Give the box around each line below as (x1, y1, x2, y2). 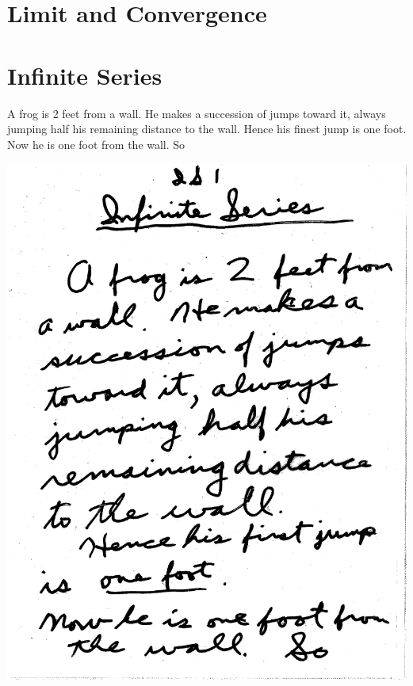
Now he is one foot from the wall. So (7, 135, 185, 152)
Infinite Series (7, 59, 163, 91)
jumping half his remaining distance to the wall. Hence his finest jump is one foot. (7, 120, 407, 137)
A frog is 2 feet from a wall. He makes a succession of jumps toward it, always (7, 105, 386, 121)
